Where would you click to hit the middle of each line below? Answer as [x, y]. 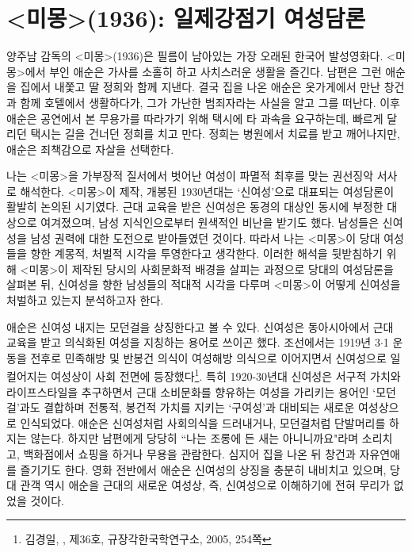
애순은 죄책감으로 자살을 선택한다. [90, 149]
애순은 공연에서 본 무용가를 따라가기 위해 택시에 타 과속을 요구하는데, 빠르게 [195, 118]
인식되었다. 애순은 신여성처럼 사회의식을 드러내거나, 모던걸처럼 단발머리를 [203, 422]
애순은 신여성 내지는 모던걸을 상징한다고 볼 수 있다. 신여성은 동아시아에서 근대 [200, 326]
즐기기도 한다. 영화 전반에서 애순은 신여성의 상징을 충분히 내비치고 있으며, [203, 469]
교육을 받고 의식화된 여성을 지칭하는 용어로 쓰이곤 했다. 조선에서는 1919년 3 [193, 342]
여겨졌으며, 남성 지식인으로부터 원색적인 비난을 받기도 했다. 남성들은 [210, 222]
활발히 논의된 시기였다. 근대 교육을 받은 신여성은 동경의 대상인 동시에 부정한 [195, 207]
